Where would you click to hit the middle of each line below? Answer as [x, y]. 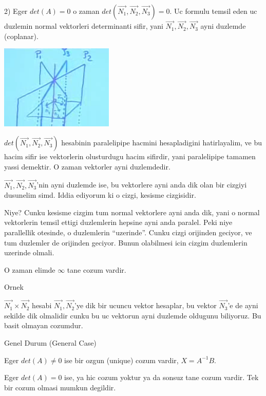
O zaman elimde [30, 269]
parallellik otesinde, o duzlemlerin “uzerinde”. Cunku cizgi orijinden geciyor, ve [128, 232]
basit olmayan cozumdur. [44, 325]
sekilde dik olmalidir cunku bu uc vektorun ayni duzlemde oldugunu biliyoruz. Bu [133, 315]
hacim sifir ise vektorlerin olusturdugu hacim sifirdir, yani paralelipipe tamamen [130, 156]
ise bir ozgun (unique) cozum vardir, [121, 360]
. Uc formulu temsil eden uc [213, 11]
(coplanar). [21, 36]
